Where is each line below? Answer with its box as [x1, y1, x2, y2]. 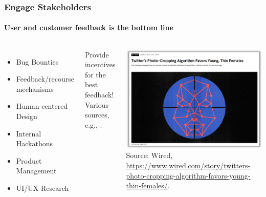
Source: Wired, [126, 150, 173, 161]
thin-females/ [126, 180, 168, 191]
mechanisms [16, 83, 54, 94]
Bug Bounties [16, 56, 59, 67]
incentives [84, 59, 116, 70]
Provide [84, 49, 109, 60]
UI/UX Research [16, 182, 69, 193]
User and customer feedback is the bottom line [4, 22, 173, 33]
